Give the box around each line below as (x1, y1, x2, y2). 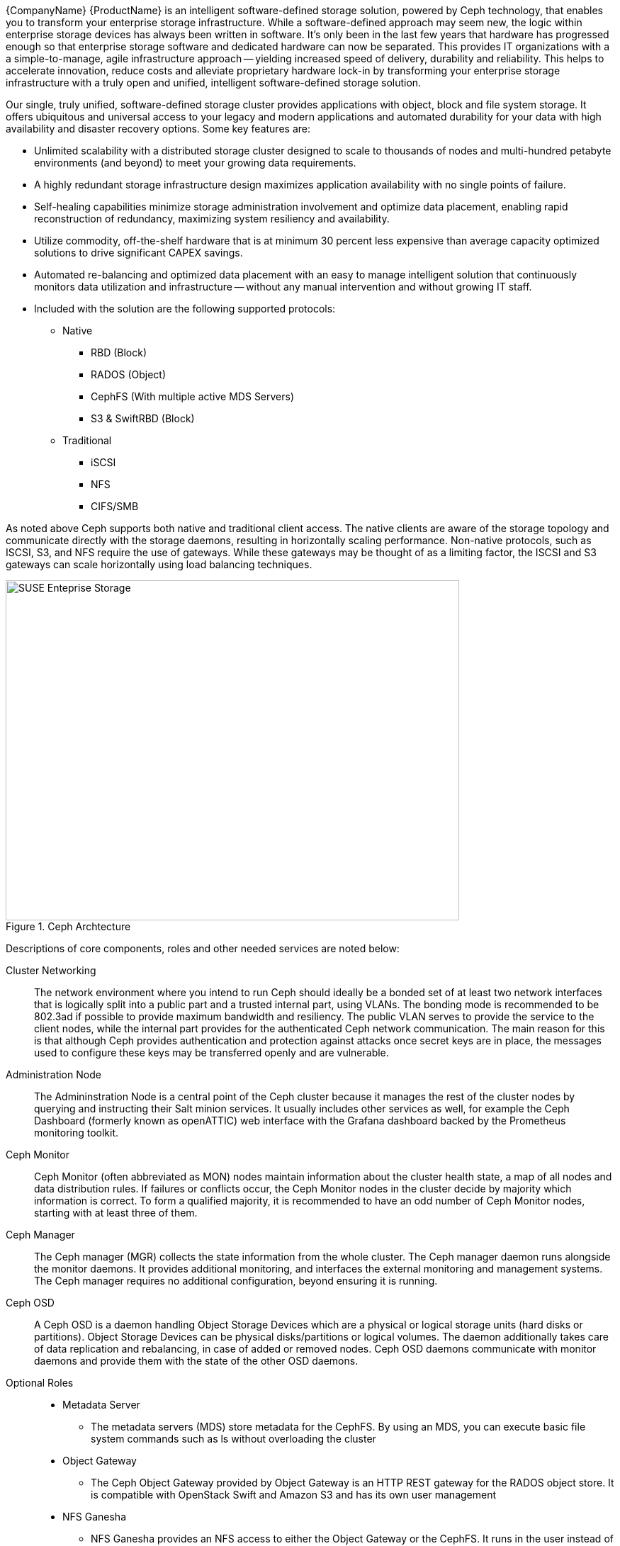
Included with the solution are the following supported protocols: (34, 303, 336, 315)
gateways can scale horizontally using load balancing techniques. (6, 558, 312, 570)
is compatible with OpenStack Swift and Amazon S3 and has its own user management (91, 1489, 497, 1501)
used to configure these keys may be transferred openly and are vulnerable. (34, 1046, 389, 1059)
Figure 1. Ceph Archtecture (6, 920, 131, 932)
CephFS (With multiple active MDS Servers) (91, 390, 295, 402)
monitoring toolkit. (34, 1127, 119, 1139)
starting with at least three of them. (34, 1207, 198, 1219)
